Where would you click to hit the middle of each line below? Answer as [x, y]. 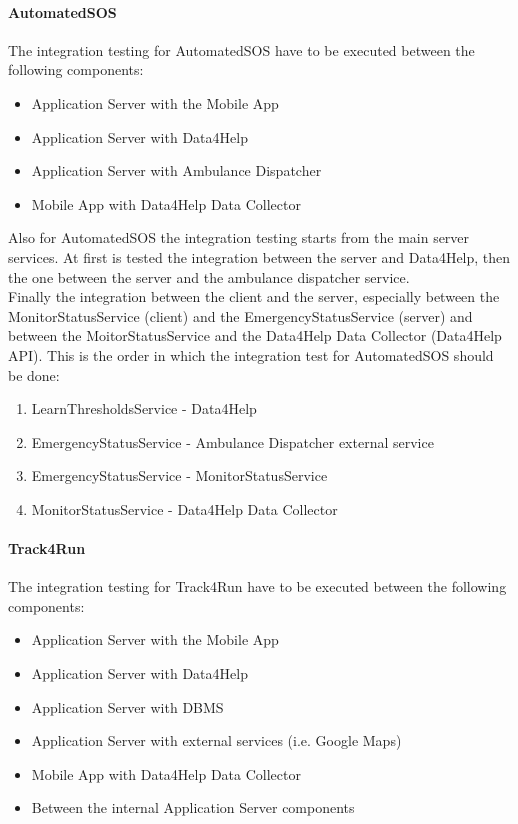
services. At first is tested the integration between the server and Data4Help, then [259, 256]
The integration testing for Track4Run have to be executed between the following [257, 586]
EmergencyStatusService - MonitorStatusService [179, 475]
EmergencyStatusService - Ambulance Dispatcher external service [232, 441]
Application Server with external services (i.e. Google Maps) [216, 740]
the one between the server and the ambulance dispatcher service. [209, 276]
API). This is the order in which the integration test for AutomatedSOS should [251, 354]
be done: [34, 374]
